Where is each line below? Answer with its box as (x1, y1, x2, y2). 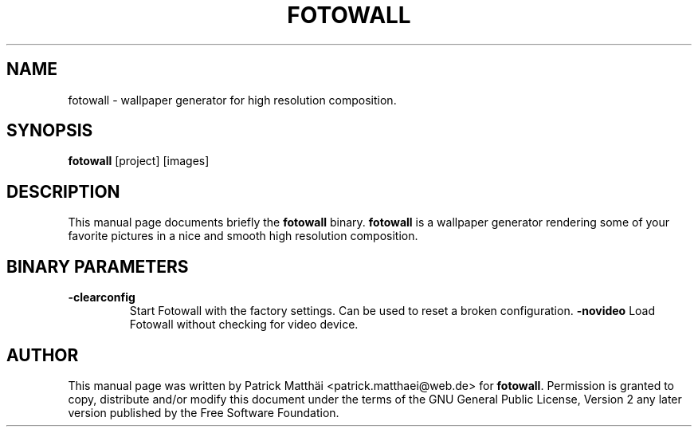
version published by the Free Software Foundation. (68, 405, 339, 419)
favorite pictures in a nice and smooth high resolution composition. (68, 229, 418, 243)
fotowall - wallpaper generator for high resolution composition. (68, 93, 397, 107)
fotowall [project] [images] (68, 154, 210, 168)
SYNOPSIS (6, 120, 93, 141)
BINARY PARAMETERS (6, 256, 189, 277)
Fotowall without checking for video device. (129, 317, 359, 332)
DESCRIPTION (6, 181, 120, 202)
